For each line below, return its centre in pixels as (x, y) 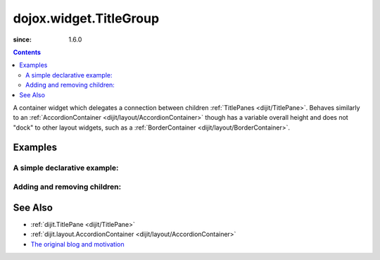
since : (22, 39)
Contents (27, 52)
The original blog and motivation (77, 244)
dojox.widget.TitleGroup (86, 18)
